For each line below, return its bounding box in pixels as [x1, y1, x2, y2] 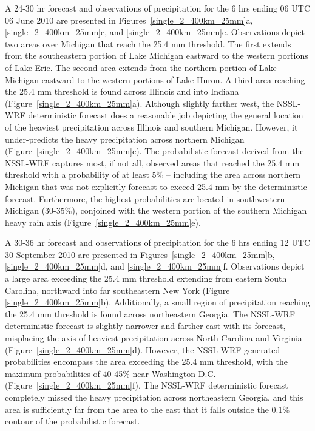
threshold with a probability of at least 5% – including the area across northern [5, 168, 301, 181]
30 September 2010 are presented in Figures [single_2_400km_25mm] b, [5, 248, 275, 260]
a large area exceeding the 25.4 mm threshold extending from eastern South [5, 272, 287, 285]
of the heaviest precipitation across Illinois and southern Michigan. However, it [5, 120, 298, 133]
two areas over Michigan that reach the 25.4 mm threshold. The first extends [5, 37, 291, 50]
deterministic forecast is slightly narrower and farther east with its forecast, [5, 319, 286, 332]
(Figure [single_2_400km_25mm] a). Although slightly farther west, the [5, 97, 274, 109]
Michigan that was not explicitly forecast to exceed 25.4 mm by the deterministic [5, 180, 307, 192]
